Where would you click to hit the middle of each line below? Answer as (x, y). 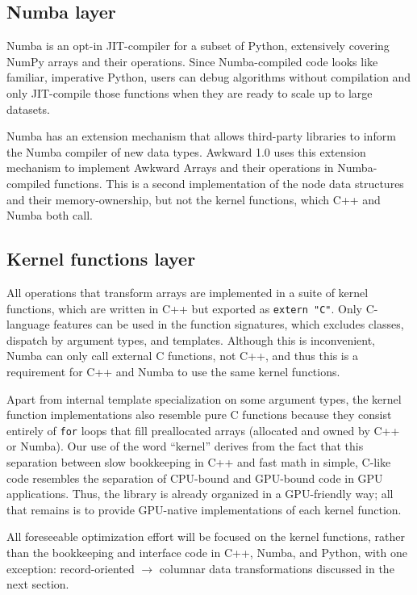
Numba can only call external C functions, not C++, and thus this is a (182, 356)
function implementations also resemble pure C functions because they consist (199, 415)
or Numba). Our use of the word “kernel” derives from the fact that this (185, 446)
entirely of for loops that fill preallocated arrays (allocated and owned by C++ (203, 430)
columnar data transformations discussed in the (277, 568)
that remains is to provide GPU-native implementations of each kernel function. (204, 509)
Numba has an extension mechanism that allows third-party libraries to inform (201, 136)
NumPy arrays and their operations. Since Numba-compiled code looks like (192, 61)
